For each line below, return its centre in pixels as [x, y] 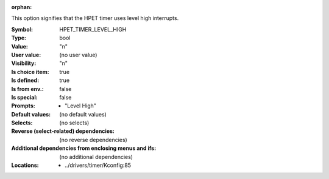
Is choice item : [30, 72]
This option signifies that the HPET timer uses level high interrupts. [95, 18]
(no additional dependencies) [96, 157]
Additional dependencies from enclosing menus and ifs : [84, 148]
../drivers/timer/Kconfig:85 [98, 165]
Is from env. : [27, 89]
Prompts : [23, 106]
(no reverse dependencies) [93, 140]
